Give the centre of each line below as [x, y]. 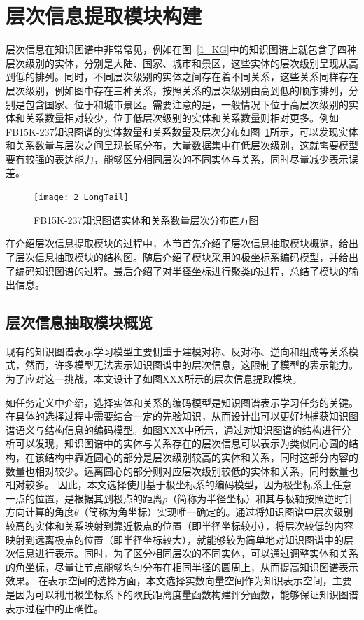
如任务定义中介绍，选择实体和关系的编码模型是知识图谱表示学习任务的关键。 [182, 402]
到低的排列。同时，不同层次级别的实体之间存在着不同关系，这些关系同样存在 [182, 77]
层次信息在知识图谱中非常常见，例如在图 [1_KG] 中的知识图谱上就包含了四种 [181, 49]
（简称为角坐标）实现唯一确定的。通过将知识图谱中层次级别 [216, 512]
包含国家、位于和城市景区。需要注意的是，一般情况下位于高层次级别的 [187, 104]
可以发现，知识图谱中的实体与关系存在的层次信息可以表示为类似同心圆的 [182, 443]
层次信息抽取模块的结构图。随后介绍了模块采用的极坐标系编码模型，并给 [182, 256]
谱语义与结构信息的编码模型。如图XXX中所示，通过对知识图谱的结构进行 [174, 429]
